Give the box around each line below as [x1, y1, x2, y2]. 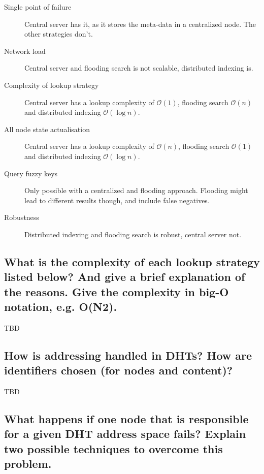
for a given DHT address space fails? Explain [4, 426, 246, 441]
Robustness [4, 212, 39, 223]
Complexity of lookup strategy [4, 79, 99, 90]
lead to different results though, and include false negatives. [24, 195, 210, 205]
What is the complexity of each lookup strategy [4, 254, 260, 269]
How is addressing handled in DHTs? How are [4, 347, 252, 363]
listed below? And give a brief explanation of [4, 269, 245, 285]
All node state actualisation [4, 123, 90, 134]
